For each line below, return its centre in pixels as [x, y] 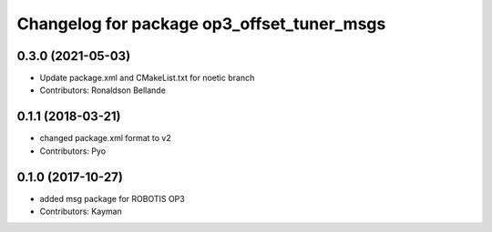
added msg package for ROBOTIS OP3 [113, 198]
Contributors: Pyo [73, 151]
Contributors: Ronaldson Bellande [102, 90]
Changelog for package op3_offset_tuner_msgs [201, 24]
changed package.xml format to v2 [106, 138]
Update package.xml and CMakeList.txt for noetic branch [147, 78]
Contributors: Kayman [81, 212]
